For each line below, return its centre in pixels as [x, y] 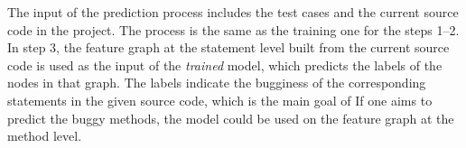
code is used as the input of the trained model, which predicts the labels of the [225, 65]
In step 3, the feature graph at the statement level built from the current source [228, 47]
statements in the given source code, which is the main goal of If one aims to [220, 100]
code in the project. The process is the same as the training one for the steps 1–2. [233, 29]
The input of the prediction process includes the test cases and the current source [233, 12]
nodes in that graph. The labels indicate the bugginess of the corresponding [217, 83]
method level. [45, 136]
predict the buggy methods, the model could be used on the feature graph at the [231, 118]
